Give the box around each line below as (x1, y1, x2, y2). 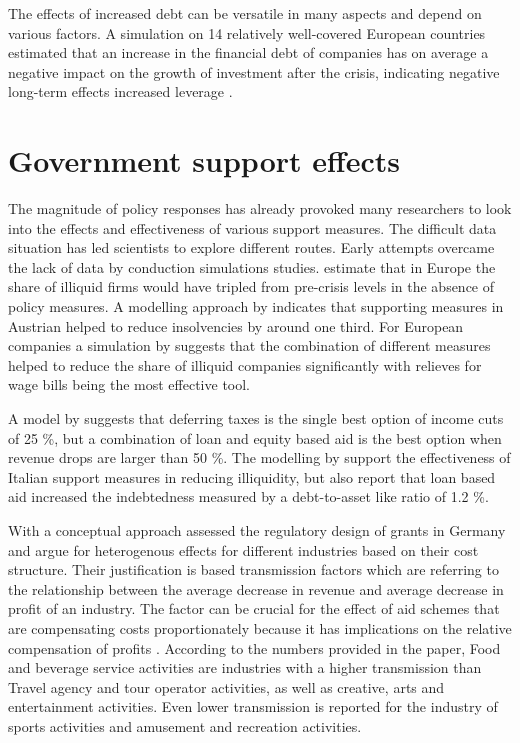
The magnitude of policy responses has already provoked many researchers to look (8, 198, 512, 219)
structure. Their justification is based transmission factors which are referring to (8, 559, 499, 580)
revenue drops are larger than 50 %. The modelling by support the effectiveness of (8, 447, 511, 468)
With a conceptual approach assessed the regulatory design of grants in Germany (8, 520, 506, 540)
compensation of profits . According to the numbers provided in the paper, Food (8, 637, 501, 658)
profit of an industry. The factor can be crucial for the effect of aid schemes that (8, 598, 500, 619)
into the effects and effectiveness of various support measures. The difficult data (8, 217, 497, 238)
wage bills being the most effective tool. (8, 374, 251, 395)
